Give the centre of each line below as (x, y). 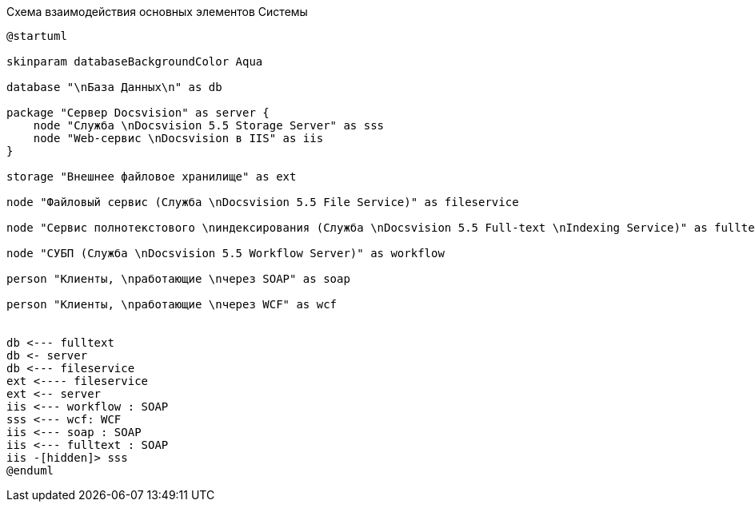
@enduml (30, 470)
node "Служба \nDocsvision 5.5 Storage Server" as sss (209, 125)
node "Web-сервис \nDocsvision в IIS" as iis (178, 138)
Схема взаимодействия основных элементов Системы (157, 12)
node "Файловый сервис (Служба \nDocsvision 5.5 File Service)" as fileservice (263, 202)
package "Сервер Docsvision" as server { (138, 113)
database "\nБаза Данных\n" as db (114, 87)
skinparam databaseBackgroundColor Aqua (135, 62)
